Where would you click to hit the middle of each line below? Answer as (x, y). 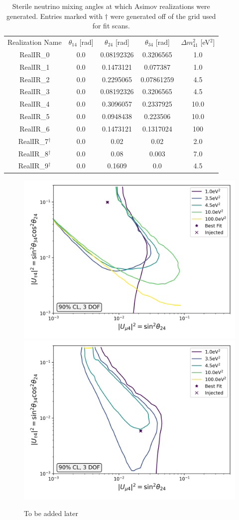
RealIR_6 (35, 128)
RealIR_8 (33, 153)
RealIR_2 (35, 79)
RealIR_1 (35, 66)
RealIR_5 (35, 116)
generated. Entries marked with (55, 16)
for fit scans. (111, 26)
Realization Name (35, 42)
